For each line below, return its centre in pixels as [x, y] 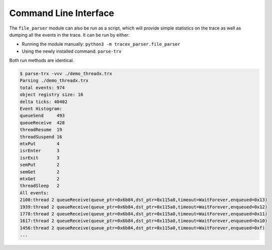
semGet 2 [40, 172]
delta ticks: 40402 [43, 102]
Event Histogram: [41, 109]
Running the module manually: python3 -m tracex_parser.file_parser [101, 44]
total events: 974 [42, 87]
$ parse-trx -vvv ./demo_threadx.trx [66, 74]
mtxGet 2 [40, 179]
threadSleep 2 [40, 186]
